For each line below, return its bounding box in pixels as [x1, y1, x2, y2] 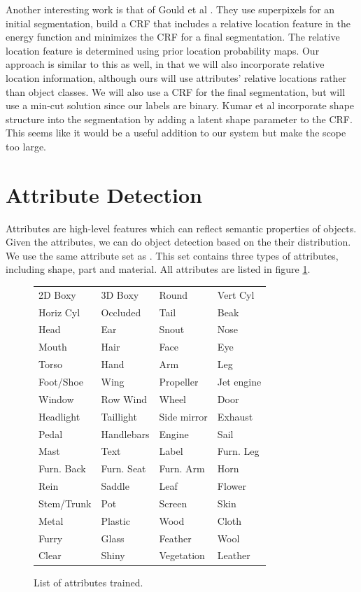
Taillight [101, 409, 137, 423]
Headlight [38, 409, 80, 423]
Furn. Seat [101, 461, 146, 476]
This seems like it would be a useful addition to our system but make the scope [6, 125, 346, 140]
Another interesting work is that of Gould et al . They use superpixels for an [6, 2, 335, 16]
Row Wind [101, 391, 148, 406]
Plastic [101, 513, 131, 528]
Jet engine [217, 374, 262, 388]
